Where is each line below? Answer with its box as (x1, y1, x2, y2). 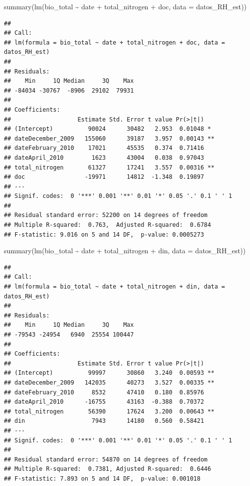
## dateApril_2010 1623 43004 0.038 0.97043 (4, 154, 204, 161)
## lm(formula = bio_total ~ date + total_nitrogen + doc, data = (4, 39, 225, 46)
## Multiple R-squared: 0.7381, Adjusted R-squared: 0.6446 (4, 465, 211, 473)
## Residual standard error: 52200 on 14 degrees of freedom (4, 212, 208, 219)
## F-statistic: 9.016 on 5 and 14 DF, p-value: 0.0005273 (4, 231, 204, 238)
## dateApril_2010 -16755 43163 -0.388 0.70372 (4, 398, 204, 406)
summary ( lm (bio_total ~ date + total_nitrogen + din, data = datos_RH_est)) (4, 245, 246, 256)
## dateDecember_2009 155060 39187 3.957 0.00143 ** (4, 135, 215, 142)
